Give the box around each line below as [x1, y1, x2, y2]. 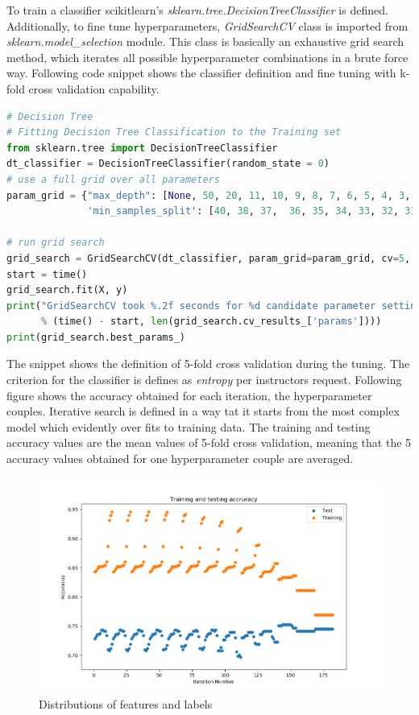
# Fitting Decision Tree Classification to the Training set [6, 126, 342, 138]
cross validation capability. [28, 80, 160, 97]
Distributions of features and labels [39, 696, 213, 713]
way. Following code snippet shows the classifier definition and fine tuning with [6, 64, 396, 81]
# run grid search [6, 237, 105, 249]
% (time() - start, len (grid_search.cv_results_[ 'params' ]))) [40, 316, 382, 328]
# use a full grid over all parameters [6, 173, 220, 185]
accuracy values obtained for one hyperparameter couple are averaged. [6, 450, 354, 467]
